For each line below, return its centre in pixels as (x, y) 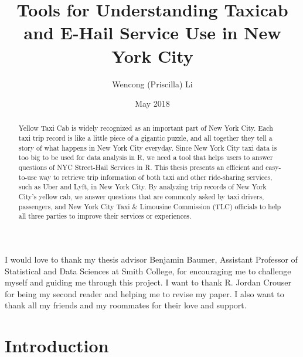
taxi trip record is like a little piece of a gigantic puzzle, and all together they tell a (145, 138)
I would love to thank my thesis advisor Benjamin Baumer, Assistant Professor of (151, 259)
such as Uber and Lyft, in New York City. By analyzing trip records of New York (142, 187)
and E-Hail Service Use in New (152, 33)
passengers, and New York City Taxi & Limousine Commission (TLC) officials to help (150, 206)
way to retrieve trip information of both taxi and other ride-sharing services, (156, 177)
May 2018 (152, 103)
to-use (28, 177)
